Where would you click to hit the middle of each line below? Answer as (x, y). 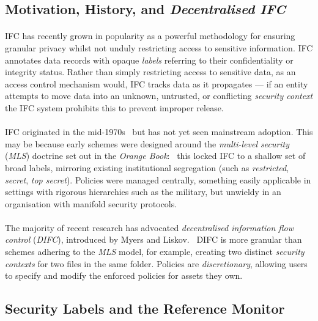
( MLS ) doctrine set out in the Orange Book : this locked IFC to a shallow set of (155, 156)
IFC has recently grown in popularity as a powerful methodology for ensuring (150, 36)
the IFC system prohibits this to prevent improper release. (114, 107)
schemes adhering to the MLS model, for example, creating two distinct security (155, 252)
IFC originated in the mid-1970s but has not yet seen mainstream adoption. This (159, 132)
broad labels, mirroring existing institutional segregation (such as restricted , (147, 167)
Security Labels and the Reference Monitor (145, 308)
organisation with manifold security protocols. (91, 203)
